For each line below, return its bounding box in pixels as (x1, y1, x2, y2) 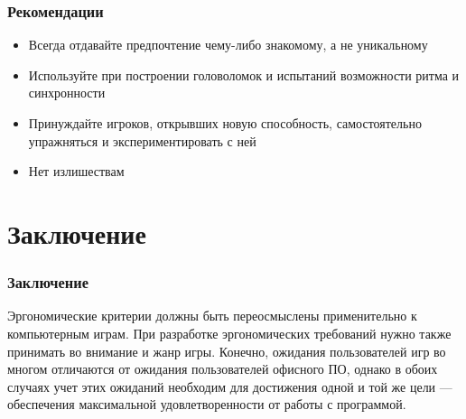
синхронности (28, 83, 106, 102)
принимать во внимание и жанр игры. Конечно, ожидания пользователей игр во (7, 341, 446, 360)
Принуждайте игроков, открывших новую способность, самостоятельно (28, 114, 422, 132)
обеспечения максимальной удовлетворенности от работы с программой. (7, 395, 406, 414)
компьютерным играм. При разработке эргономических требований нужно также (7, 323, 452, 342)
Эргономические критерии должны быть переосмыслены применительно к (7, 306, 417, 325)
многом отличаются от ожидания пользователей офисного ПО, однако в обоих (7, 359, 438, 378)
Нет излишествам (28, 162, 125, 181)
